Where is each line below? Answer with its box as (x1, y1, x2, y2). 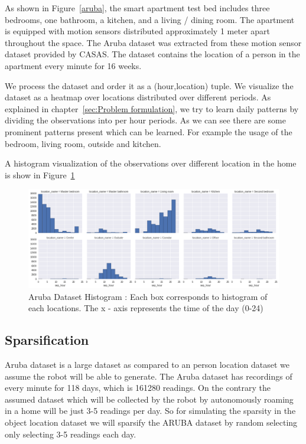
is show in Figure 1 (5, 168, 75, 181)
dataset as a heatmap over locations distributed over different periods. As (5, 91, 271, 103)
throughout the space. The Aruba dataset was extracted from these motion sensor (5, 36, 302, 48)
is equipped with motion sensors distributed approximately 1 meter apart (5, 25, 270, 37)
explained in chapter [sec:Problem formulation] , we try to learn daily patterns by (5, 102, 299, 115)
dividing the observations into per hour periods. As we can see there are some (5, 114, 286, 126)
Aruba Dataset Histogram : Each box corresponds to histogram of (28, 290, 268, 302)
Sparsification (5, 331, 89, 349)
